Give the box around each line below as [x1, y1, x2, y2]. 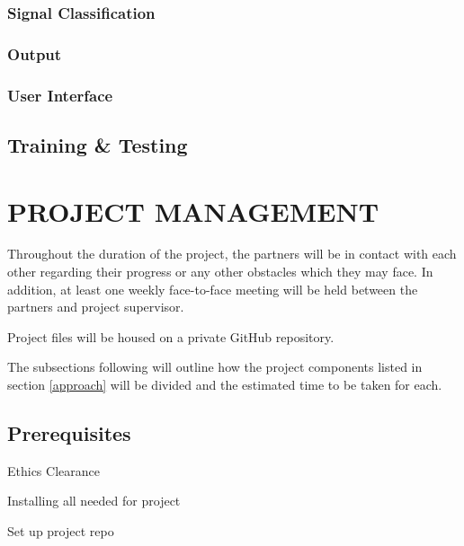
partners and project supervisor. [7, 297, 184, 316]
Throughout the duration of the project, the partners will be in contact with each [7, 244, 457, 263]
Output [7, 42, 62, 65]
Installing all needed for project [7, 491, 181, 510]
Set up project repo [7, 521, 114, 540]
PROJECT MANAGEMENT [7, 192, 379, 229]
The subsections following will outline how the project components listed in [7, 357, 423, 376]
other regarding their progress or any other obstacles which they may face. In [7, 262, 433, 281]
